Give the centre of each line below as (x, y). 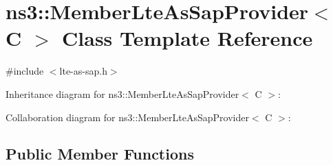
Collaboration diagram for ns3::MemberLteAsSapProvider (127, 117)
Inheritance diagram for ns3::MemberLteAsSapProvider (122, 93)
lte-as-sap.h (83, 71)
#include (25, 71)
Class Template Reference (187, 38)
